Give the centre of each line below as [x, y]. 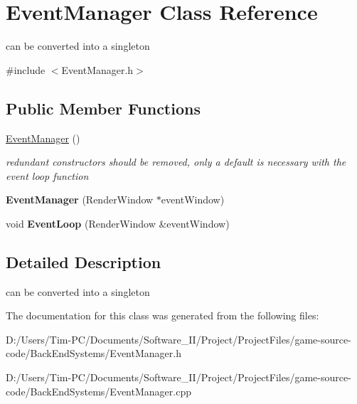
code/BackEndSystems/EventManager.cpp [98, 391]
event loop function [47, 175]
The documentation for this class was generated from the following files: [162, 315]
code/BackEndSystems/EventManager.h [94, 353]
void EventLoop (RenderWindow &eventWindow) [118, 223]
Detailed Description [84, 261]
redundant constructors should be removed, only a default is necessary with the [176, 162]
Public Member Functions [103, 108]
